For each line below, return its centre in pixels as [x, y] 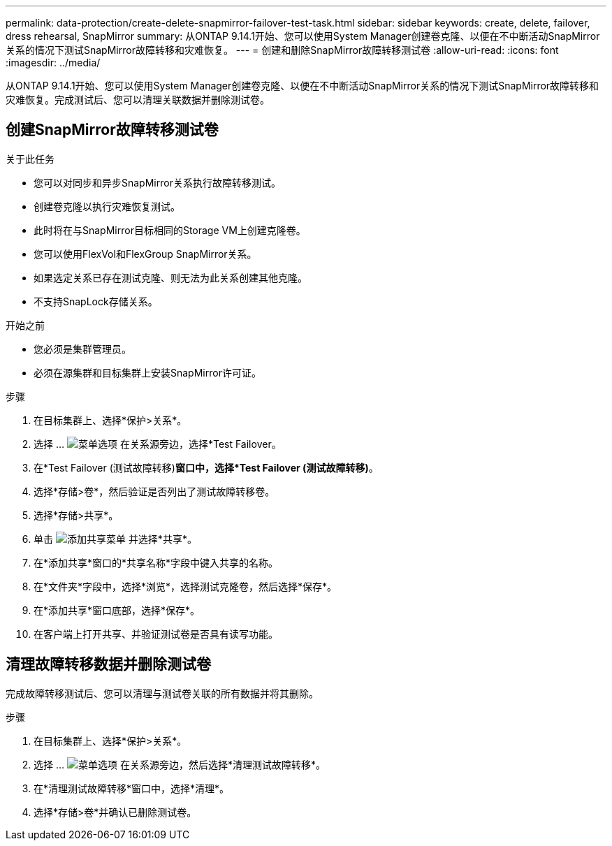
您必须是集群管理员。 [82, 349]
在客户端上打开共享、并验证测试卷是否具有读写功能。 [156, 634]
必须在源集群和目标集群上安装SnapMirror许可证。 [147, 372]
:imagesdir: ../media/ [53, 63]
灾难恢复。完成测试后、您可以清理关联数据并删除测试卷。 [138, 100]
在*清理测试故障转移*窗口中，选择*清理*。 [132, 788]
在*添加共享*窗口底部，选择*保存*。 [117, 610]
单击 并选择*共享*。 [115, 539]
